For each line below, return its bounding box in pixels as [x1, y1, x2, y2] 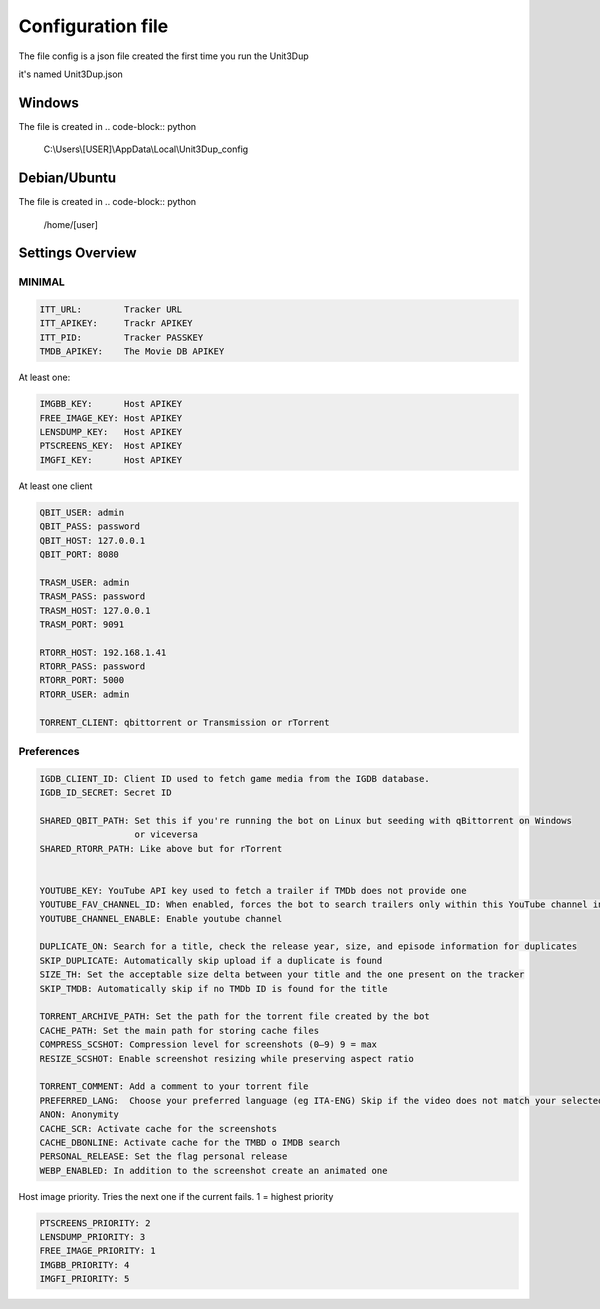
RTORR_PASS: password [39, 661, 146, 672]
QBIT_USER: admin [39, 506, 125, 518]
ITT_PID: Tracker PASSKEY [39, 331, 204, 343]
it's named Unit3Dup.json [18, 68, 124, 80]
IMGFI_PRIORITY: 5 [39, 1273, 130, 1285]
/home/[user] [43, 218, 99, 230]
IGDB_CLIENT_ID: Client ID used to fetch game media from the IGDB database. [39, 773, 430, 784]
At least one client [18, 480, 93, 492]
